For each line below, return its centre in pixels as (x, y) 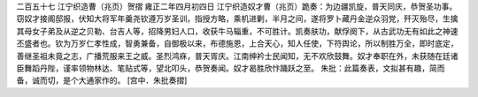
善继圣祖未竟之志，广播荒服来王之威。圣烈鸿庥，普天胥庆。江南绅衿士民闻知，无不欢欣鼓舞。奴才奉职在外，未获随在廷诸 (237, 56)
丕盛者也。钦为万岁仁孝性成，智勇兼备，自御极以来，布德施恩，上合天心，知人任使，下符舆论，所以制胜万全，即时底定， (237, 43)
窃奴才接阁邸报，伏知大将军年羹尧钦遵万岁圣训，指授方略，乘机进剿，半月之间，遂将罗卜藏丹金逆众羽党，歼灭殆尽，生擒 (237, 19)
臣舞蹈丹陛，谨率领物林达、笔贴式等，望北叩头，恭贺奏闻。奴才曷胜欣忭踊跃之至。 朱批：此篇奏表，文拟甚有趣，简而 (231, 68)
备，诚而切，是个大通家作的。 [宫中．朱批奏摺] (102, 80)
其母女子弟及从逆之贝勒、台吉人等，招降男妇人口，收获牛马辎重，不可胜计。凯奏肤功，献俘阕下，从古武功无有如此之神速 (237, 31)
